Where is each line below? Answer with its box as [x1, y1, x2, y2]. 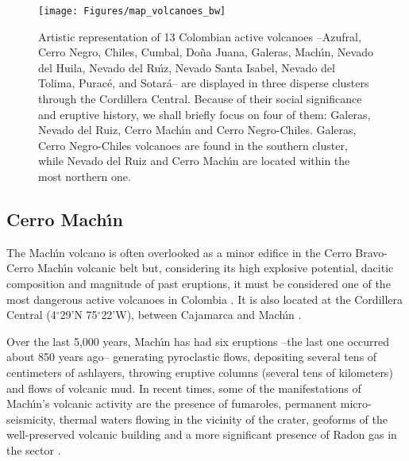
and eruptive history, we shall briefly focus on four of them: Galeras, [38, 106, 371, 122]
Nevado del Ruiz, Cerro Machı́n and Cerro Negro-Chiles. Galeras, [38, 121, 357, 138]
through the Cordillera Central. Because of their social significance [38, 90, 362, 107]
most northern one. [38, 168, 131, 184]
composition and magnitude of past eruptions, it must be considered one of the [6, 275, 391, 291]
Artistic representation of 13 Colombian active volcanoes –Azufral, [38, 28, 361, 44]
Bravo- [355, 244, 388, 260]
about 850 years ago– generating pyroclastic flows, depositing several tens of [6, 348, 377, 365]
